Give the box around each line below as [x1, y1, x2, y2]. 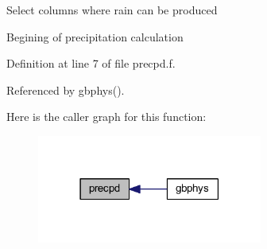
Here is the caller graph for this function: [6, 108, 207, 125]
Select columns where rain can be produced [6, 2, 218, 18]
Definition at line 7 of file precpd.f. [6, 55, 176, 72]
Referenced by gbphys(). [6, 81, 125, 98]
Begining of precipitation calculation [6, 28, 184, 45]
